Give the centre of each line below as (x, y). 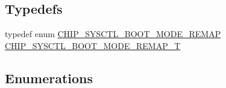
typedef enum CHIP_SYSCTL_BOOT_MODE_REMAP (113, 34)
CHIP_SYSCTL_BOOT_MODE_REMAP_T (93, 45)
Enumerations (49, 78)
